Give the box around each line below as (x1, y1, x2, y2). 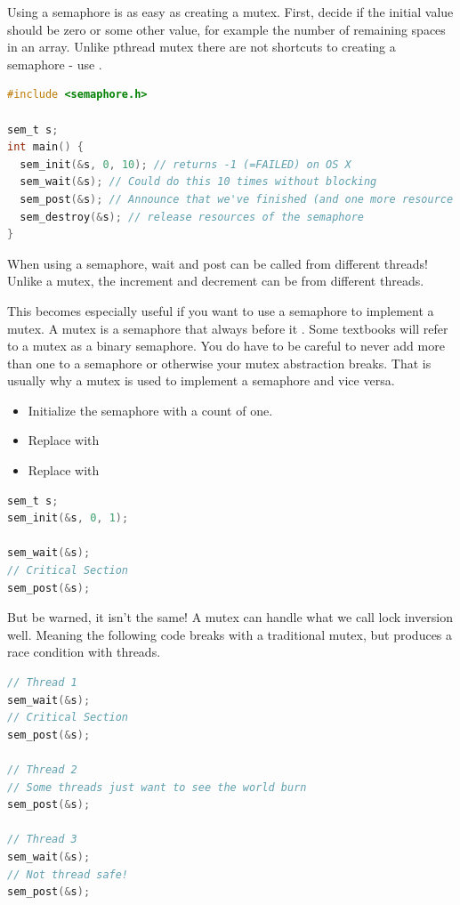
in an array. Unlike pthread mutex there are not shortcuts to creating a (7, 37, 396, 56)
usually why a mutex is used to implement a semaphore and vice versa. (7, 371, 395, 390)
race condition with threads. (7, 642, 161, 661)
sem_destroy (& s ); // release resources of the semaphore (20, 210, 364, 223)
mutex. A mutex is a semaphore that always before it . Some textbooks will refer (7, 319, 448, 337)
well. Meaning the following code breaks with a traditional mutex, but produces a (7, 625, 453, 643)
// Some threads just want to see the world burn (7, 780, 307, 794)
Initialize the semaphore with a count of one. (28, 400, 273, 419)
